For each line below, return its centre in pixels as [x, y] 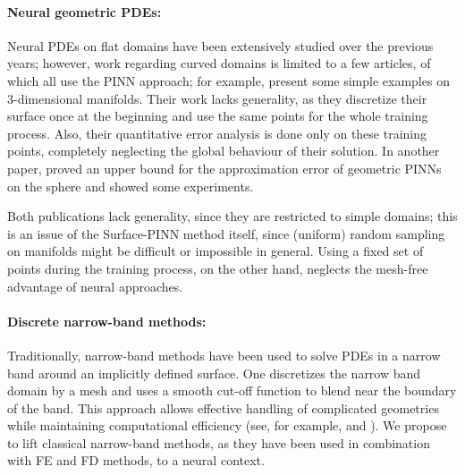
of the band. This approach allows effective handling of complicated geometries [223, 407]
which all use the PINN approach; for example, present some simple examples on [228, 80]
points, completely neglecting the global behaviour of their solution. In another [224, 151]
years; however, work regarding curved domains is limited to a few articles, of [219, 63]
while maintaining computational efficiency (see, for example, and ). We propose [227, 425]
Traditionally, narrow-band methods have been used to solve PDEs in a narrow [224, 355]
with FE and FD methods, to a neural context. [136, 460]
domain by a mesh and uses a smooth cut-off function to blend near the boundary [232, 390]
